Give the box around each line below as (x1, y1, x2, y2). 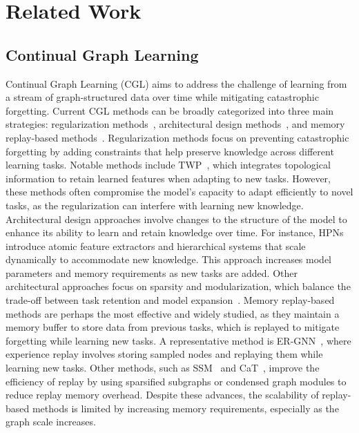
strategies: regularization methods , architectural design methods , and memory (6, 117, 345, 131)
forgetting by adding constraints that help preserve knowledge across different (6, 144, 334, 158)
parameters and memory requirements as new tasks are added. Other (6, 265, 298, 280)
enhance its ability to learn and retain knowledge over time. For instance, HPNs (6, 225, 344, 240)
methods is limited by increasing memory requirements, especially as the (32, 401, 339, 415)
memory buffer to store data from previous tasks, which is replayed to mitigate (6, 320, 340, 334)
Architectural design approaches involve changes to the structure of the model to (6, 211, 347, 226)
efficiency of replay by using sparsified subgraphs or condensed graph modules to (6, 374, 347, 388)
